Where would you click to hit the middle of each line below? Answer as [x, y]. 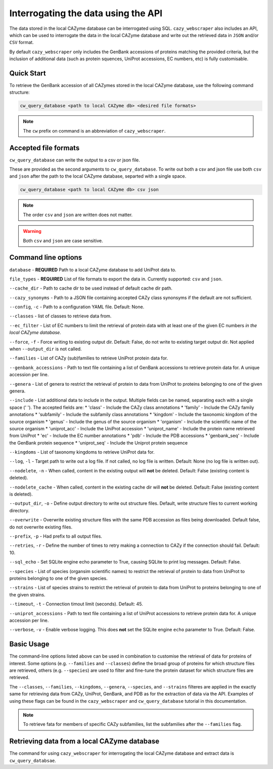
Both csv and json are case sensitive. [63, 240]
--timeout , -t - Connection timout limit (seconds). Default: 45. [76, 604]
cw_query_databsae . [33, 760]
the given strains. [27, 594]
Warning [32, 231]
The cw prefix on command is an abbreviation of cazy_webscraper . [94, 131]
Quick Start [28, 73]
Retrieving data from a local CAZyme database [84, 741]
